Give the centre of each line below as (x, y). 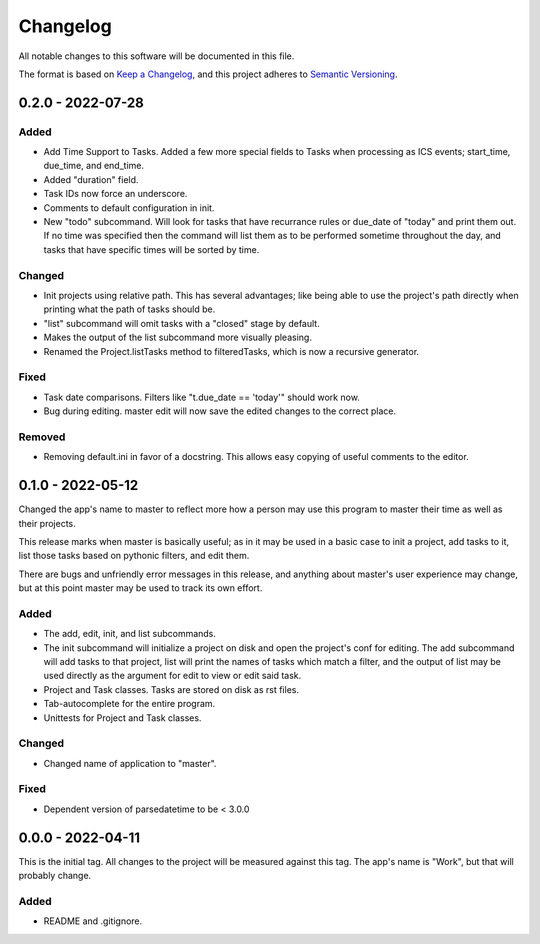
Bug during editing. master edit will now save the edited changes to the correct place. (220, 411)
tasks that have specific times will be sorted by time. (151, 249)
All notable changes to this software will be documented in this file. (156, 56)
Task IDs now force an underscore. (115, 194)
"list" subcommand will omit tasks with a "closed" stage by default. (181, 323)
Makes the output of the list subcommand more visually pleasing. (177, 337)
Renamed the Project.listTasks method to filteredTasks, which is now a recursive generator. (231, 351)
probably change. (55, 876)
